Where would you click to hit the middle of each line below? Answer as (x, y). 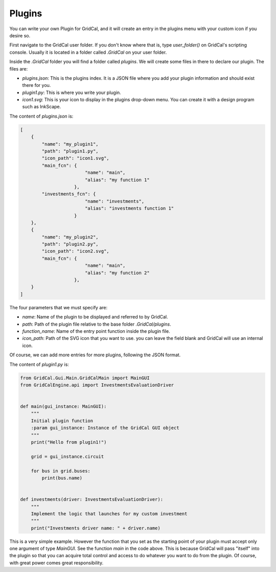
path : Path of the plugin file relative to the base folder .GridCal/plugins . (97, 324)
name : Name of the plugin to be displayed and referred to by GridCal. (95, 317)
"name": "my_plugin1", (70, 144)
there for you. (37, 85)
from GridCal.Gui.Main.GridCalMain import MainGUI (85, 378)
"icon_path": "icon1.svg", (75, 158)
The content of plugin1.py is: (39, 364)
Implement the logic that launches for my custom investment (109, 513)
